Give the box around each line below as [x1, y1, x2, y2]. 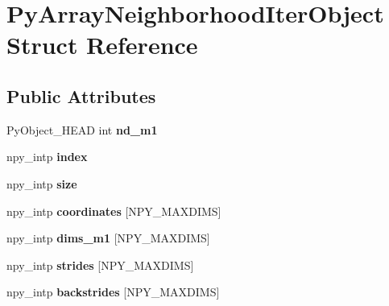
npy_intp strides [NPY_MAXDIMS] [6, 256, 194, 273]
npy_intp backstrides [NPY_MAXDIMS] [6, 283, 220, 300]
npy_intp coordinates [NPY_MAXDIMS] [6, 202, 221, 219]
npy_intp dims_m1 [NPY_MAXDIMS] [6, 229, 210, 246]
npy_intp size [6, 175, 77, 192]
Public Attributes [6, 83, 156, 108]
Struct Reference [6, 28, 198, 61]
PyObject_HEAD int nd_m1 [6, 121, 158, 138]
